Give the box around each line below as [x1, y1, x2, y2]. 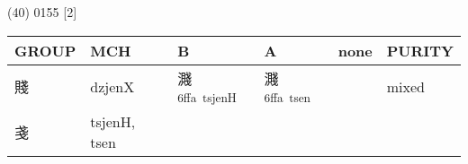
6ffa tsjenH [177, 88, 237, 106]
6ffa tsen [264, 88, 310, 106]
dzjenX [90, 75, 135, 97]
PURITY [386, 39, 454, 61]
